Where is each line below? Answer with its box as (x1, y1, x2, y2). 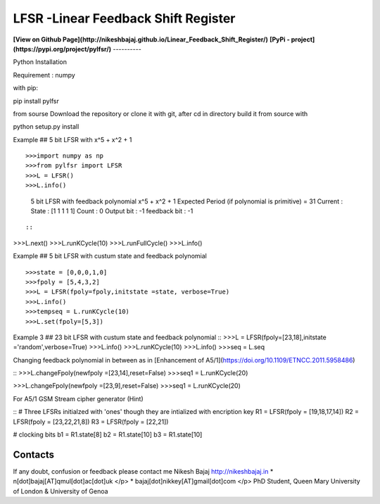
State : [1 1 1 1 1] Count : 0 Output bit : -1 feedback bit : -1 (30, 207, 194, 215)
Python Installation (13, 58, 67, 66)
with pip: (13, 84, 39, 92)
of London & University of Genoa (13, 486, 108, 496)
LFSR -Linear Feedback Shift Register (13, 11, 236, 26)
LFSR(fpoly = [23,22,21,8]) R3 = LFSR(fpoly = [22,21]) (13, 417, 169, 426)
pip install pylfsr (13, 96, 59, 105)
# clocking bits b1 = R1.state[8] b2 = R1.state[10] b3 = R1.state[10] (13, 430, 203, 439)
